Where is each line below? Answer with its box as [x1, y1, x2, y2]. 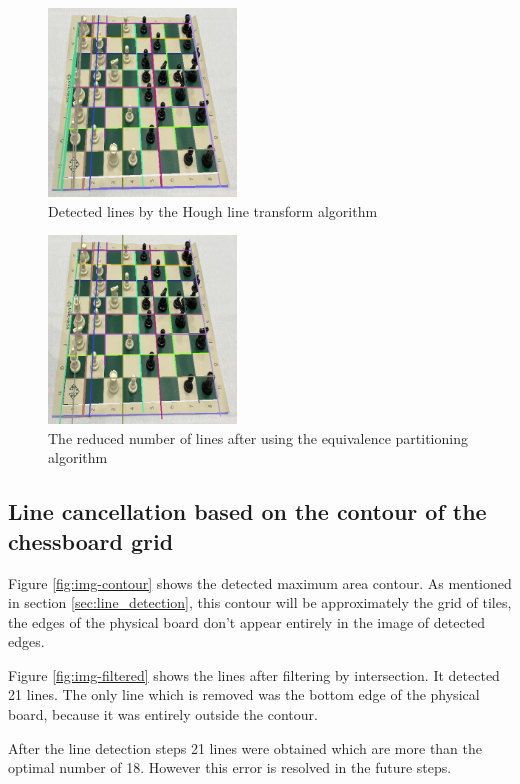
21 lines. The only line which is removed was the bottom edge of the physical [8, 684, 480, 705]
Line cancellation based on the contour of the [8, 496, 487, 527]
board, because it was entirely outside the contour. [8, 704, 318, 725]
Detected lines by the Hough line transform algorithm [48, 200, 378, 221]
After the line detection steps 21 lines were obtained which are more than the [8, 737, 483, 758]
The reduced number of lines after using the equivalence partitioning [48, 427, 468, 448]
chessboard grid [8, 525, 174, 556]
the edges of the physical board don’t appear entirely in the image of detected [8, 611, 486, 632]
